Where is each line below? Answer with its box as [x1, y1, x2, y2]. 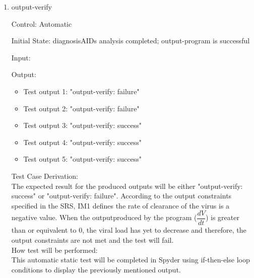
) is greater [205, 212, 239, 223]
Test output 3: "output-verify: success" [23, 120, 142, 130]
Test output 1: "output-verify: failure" [23, 86, 140, 96]
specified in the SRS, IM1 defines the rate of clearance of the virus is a [11, 200, 230, 211]
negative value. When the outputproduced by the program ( [11, 212, 197, 223]
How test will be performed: [11, 244, 98, 255]
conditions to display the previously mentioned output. [11, 264, 181, 274]
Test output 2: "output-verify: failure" [23, 103, 140, 113]
